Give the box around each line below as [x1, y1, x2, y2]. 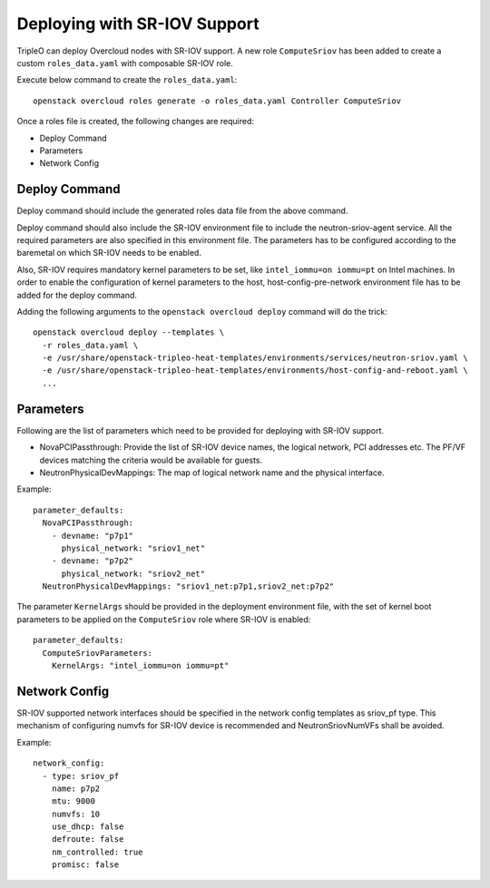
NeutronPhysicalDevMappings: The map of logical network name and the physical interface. [39, 467, 385, 478]
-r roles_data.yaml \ [42, 340, 139, 350]
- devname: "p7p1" [51, 531, 134, 541]
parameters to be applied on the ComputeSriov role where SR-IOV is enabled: [16, 613, 311, 625]
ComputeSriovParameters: [42, 648, 153, 658]
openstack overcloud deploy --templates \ [33, 327, 225, 337]
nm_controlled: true [51, 846, 143, 857]
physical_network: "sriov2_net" [61, 568, 206, 579]
